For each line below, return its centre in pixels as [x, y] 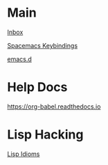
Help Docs [37, 87]
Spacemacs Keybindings [43, 45]
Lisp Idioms [24, 154]
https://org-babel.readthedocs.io [54, 107]
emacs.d [20, 59]
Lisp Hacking [45, 135]
